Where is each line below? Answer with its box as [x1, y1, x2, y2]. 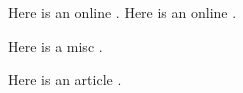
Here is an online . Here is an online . [8, 2, 237, 22]
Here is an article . [8, 69, 122, 90]
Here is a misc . [8, 35, 103, 56]
